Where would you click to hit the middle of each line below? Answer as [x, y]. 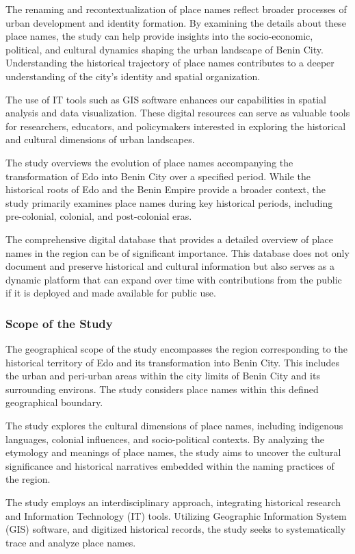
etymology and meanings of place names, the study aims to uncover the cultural [173, 452]
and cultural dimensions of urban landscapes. [100, 139]
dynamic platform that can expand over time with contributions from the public [174, 279]
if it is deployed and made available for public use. [111, 293]
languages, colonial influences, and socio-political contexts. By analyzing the [165, 439]
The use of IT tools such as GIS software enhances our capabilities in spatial [166, 99]
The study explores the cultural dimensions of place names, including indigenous [174, 426]
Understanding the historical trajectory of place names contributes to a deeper [170, 63]
